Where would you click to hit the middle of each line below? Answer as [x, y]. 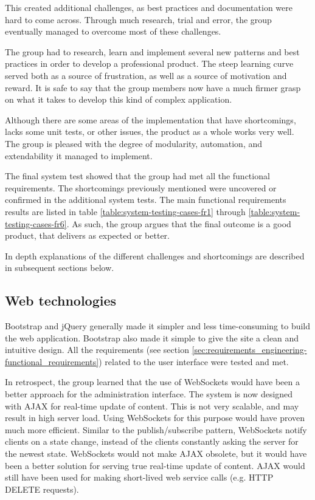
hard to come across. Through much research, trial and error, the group [138, 19]
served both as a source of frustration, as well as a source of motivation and [146, 75]
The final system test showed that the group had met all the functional [137, 176]
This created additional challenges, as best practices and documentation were [149, 7]
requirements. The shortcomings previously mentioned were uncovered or [141, 187]
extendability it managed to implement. [79, 155]
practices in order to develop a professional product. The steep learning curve [149, 63]
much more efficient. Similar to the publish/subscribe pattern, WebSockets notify [156, 429]
